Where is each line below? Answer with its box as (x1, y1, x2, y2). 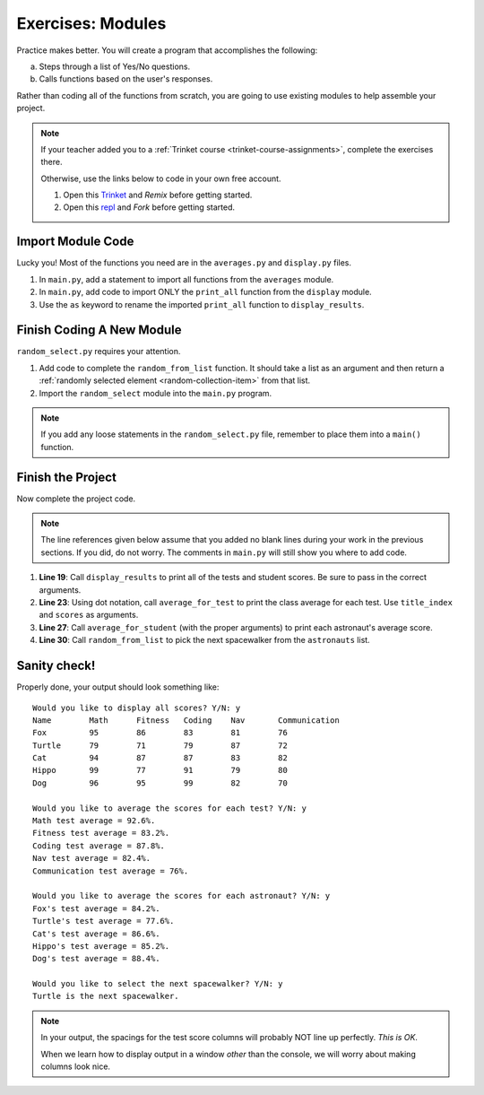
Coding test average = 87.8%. (32, 840, 166, 851)
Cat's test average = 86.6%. (32, 928, 160, 939)
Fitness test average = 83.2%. (32, 828, 170, 839)
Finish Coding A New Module (16, 323, 182, 338)
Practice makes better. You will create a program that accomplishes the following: (16, 45, 318, 56)
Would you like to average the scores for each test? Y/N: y (32, 803, 307, 813)
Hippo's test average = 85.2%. (32, 941, 170, 951)
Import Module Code (16, 234, 134, 249)
